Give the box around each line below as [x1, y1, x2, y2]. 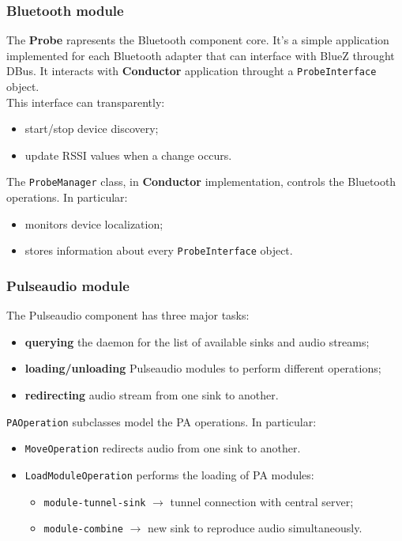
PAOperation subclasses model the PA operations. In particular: [6, 413, 317, 429]
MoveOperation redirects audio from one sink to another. [24, 440, 301, 456]
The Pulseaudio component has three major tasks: [6, 307, 250, 323]
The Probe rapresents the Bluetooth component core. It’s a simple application [6, 32, 389, 48]
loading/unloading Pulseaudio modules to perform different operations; [24, 360, 381, 376]
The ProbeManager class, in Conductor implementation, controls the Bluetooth [6, 173, 396, 190]
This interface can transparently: [6, 93, 165, 110]
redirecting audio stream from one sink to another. [24, 386, 279, 403]
